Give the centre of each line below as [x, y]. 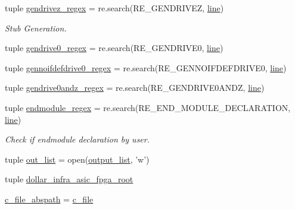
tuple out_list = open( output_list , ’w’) [77, 159]
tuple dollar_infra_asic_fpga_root [69, 179]
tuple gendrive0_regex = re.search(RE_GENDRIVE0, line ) [114, 48]
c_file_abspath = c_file [49, 199]
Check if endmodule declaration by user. [77, 139]
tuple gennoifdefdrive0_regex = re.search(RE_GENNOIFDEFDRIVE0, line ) [146, 67]
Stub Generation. [36, 28]
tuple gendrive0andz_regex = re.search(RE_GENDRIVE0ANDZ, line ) [135, 88]
